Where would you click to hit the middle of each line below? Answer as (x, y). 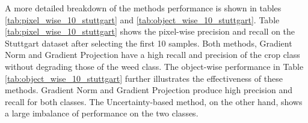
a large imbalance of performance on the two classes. (102, 113)
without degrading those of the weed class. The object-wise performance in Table (154, 66)
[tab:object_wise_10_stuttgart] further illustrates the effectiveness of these (144, 78)
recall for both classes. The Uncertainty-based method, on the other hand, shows (154, 101)
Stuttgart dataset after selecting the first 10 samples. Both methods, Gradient (149, 43)
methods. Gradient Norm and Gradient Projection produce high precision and (149, 90)
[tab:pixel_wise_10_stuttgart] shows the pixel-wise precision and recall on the (150, 31)
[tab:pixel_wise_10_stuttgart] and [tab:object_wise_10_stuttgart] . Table (142, 19)
